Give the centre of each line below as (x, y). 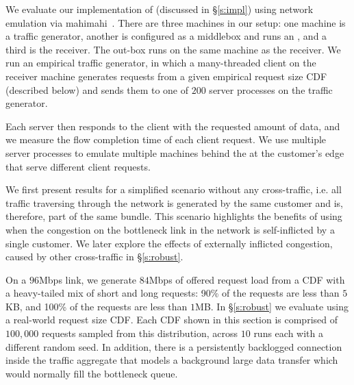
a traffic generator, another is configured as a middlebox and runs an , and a (166, 36)
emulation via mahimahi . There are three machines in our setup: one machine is (176, 22)
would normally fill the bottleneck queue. (92, 373)
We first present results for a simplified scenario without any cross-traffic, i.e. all (174, 189)
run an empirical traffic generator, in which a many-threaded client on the (161, 63)
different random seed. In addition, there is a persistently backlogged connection (174, 346)
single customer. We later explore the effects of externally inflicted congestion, (169, 243)
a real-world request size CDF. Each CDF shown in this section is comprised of (172, 320)
